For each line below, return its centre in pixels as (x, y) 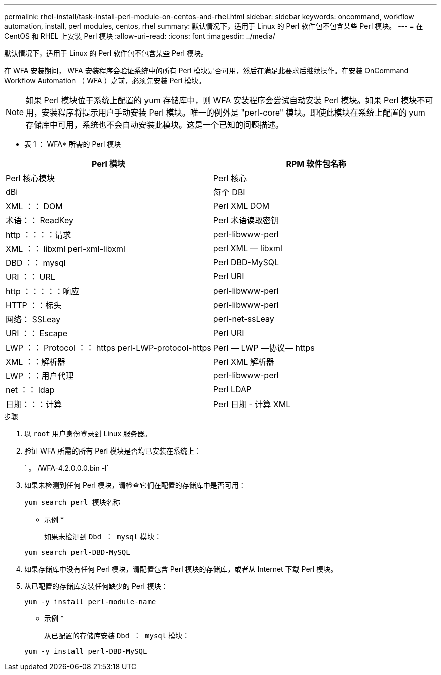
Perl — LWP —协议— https (264, 348)
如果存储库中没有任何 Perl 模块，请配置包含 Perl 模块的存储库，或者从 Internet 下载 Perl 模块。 (181, 569)
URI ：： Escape (36, 333)
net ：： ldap (30, 390)
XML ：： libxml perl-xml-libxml (65, 249)
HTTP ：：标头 (34, 305)
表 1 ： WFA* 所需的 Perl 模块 (73, 144)
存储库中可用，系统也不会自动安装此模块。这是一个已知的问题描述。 (155, 125)
